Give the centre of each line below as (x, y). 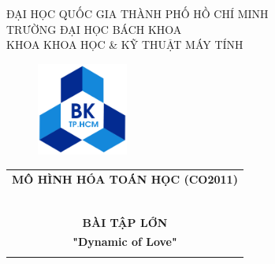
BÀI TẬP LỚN (125, 222)
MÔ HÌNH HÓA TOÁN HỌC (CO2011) (125, 178)
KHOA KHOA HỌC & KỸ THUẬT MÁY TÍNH (125, 45)
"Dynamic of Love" (125, 242)
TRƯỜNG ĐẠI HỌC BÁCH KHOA (94, 29)
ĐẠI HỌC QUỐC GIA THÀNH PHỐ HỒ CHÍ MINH (137, 13)
